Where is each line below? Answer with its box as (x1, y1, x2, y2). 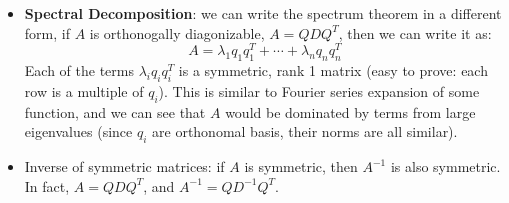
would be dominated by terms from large (225, 101, 476, 122)
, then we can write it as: (338, 22, 492, 43)
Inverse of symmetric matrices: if (24, 156, 225, 177)
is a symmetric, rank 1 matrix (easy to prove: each (178, 60, 488, 81)
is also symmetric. (390, 156, 501, 177)
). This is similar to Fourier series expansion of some (158, 80, 480, 101)
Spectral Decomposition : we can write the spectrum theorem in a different (24, 3, 502, 23)
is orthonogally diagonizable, (89, 22, 265, 43)
